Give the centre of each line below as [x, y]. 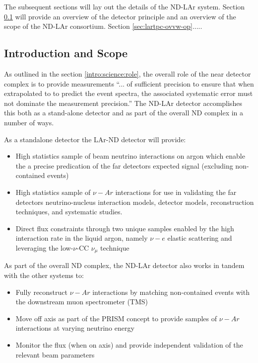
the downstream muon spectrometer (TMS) [82, 302]
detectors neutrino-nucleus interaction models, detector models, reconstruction [135, 202]
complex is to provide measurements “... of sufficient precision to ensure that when [129, 83]
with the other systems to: [44, 275]
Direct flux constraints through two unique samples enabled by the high [125, 228]
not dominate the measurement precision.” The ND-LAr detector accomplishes [123, 103]
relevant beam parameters [55, 354]
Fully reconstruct [41, 292]
